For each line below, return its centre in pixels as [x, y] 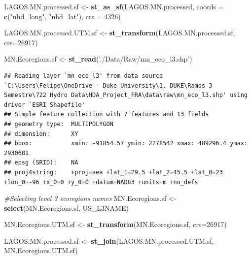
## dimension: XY [41, 134]
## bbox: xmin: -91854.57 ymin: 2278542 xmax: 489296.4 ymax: [126, 144]
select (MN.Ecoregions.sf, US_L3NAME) [66, 208]
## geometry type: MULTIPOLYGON [59, 124]
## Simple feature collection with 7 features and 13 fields [107, 114]
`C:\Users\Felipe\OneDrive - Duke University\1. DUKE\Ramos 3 [108, 85]
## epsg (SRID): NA [41, 163]
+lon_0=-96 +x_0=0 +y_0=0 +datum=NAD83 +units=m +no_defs [101, 182]
